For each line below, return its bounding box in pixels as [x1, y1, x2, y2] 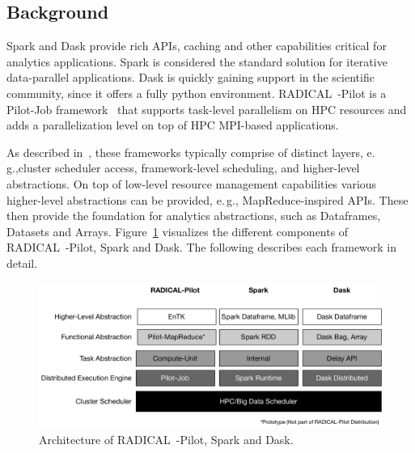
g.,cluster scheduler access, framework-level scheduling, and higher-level [6, 159, 360, 176]
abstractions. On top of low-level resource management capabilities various [6, 175, 377, 192]
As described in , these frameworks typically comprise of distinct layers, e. [6, 143, 375, 160]
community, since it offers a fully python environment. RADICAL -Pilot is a [6, 84, 387, 101]
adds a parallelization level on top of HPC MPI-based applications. [6, 116, 339, 133]
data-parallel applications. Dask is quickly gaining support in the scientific [6, 69, 375, 86]
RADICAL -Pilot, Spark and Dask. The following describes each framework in [6, 239, 397, 256]
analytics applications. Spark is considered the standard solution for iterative [6, 53, 387, 70]
